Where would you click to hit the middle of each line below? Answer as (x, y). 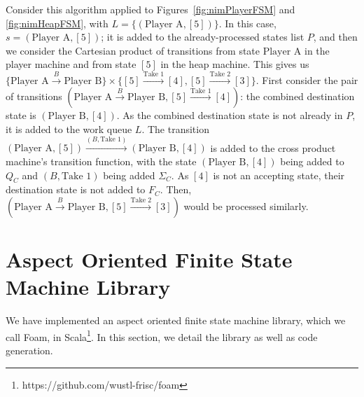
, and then (335, 37)
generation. (29, 350)
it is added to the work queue (69, 128)
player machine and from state (71, 64)
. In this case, (247, 23)
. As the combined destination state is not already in (230, 115)
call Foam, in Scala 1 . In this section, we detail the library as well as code (162, 335)
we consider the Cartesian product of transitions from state (133, 50)
